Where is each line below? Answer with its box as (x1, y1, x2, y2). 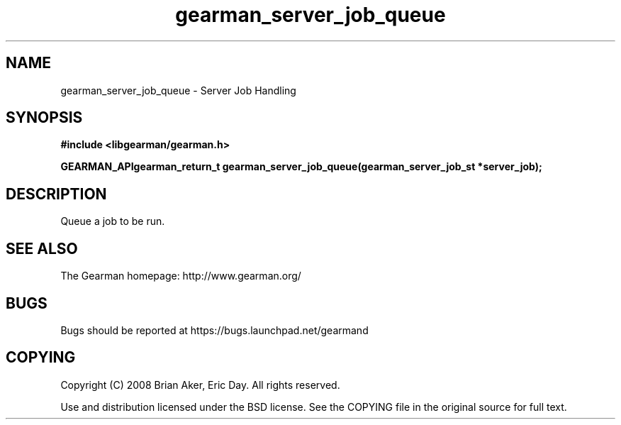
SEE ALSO (6, 239, 78, 258)
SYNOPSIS (6, 109, 83, 127)
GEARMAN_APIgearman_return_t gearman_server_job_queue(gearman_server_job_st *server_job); (60, 160, 542, 173)
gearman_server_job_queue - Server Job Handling (60, 84, 296, 96)
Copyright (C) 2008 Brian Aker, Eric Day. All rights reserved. (60, 378, 340, 391)
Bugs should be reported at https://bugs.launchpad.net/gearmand (60, 324, 369, 336)
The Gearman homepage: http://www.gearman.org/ (60, 270, 301, 282)
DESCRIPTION (6, 184, 107, 203)
